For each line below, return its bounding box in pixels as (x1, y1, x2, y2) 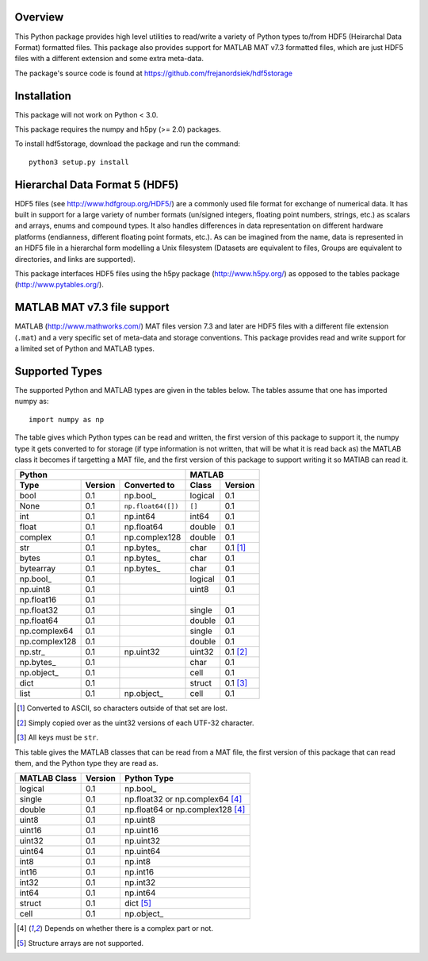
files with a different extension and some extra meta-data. (14, 54, 204, 63)
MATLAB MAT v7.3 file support (14, 301, 170, 314)
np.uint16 (124, 825, 159, 836)
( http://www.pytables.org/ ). (14, 280, 105, 290)
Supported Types (14, 364, 103, 378)
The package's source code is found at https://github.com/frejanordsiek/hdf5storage (14, 68, 293, 78)
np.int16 (124, 867, 155, 878)
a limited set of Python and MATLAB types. (14, 344, 155, 353)
